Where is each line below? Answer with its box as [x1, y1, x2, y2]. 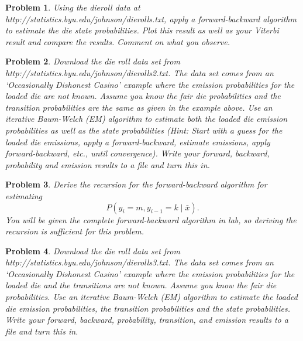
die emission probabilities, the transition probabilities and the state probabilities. [5, 302, 291, 314]
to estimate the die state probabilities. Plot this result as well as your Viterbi [5, 24, 279, 36]
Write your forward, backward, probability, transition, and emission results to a [5, 313, 288, 326]
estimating [5, 189, 42, 202]
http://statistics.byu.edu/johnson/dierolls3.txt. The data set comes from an [5, 256, 274, 268]
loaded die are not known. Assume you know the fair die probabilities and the [5, 90, 281, 102]
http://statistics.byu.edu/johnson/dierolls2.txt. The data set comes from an [5, 66, 274, 79]
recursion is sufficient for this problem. [5, 225, 144, 237]
